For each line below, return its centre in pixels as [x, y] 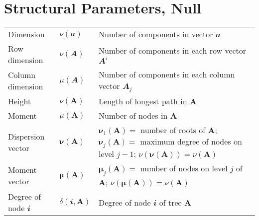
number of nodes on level [184, 168]
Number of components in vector [156, 34]
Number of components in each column [167, 74]
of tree [170, 202]
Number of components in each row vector [172, 51]
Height [20, 101]
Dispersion [26, 136]
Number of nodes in [133, 116]
